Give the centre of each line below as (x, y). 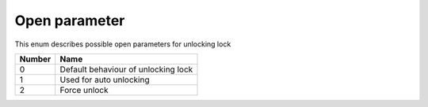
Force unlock (84, 90)
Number (35, 59)
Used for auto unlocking (105, 79)
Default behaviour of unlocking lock (126, 69)
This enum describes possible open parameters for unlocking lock (123, 44)
